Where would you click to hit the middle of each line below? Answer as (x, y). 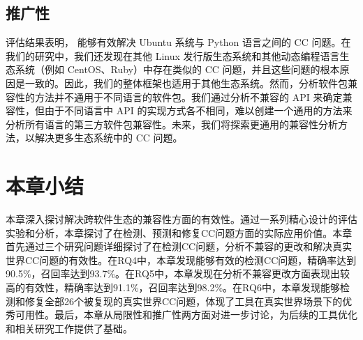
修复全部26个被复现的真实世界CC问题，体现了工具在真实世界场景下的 (184, 301)
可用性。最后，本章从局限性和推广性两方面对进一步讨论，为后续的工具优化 (186, 315)
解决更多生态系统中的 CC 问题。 (109, 138)
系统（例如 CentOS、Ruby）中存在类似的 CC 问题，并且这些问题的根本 (177, 69)
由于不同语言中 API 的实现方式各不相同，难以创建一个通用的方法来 (198, 110)
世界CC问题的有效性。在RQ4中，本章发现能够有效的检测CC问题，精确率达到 (181, 260)
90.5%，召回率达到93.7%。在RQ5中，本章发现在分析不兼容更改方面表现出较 (178, 273)
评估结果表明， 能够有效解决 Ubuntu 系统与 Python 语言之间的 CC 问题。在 (178, 42)
